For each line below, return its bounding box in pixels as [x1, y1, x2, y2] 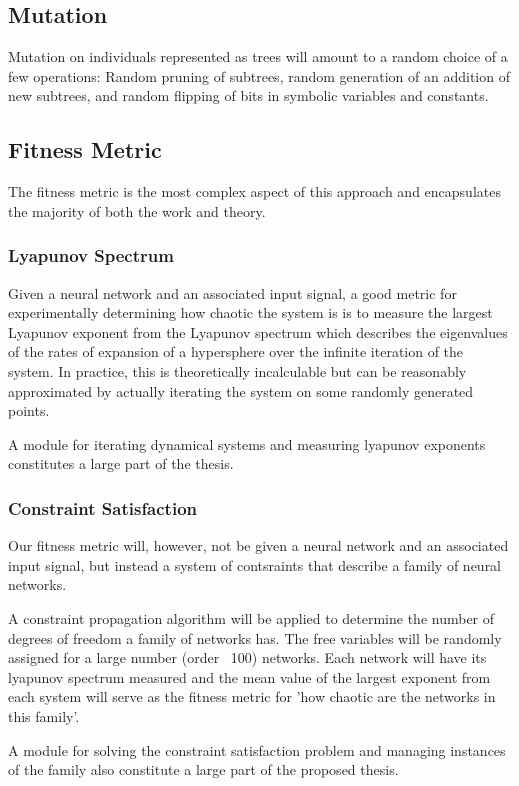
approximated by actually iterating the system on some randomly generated [8, 380, 474, 401]
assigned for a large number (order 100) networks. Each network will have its [8, 647, 487, 668]
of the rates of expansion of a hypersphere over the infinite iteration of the [8, 341, 464, 362]
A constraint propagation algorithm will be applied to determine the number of [8, 607, 495, 628]
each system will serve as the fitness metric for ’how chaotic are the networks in [8, 686, 496, 707]
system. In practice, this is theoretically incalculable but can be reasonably [8, 360, 467, 381]
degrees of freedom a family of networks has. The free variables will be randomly [8, 627, 502, 648]
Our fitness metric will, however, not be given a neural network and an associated [8, 535, 509, 556]
